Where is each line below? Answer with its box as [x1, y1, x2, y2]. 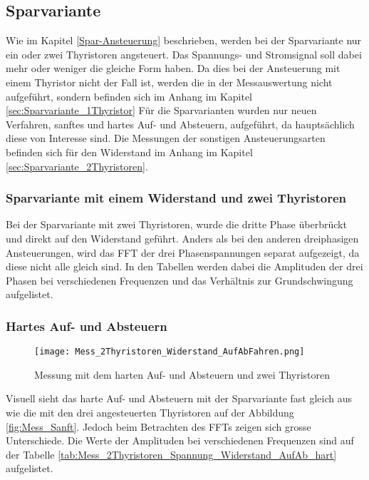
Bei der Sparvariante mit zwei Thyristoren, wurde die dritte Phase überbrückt [6, 217, 347, 232]
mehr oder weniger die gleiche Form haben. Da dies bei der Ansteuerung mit [6, 61, 341, 76]
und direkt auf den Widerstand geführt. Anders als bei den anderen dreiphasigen [6, 230, 359, 245]
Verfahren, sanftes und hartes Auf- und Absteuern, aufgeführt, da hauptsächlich [6, 116, 355, 131]
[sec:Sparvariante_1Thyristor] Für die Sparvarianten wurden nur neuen [6, 103, 317, 118]
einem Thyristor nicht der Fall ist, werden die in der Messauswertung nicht [6, 74, 333, 89]
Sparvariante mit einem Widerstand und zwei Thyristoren [6, 189, 347, 207]
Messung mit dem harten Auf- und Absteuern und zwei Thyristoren [34, 367, 331, 382]
